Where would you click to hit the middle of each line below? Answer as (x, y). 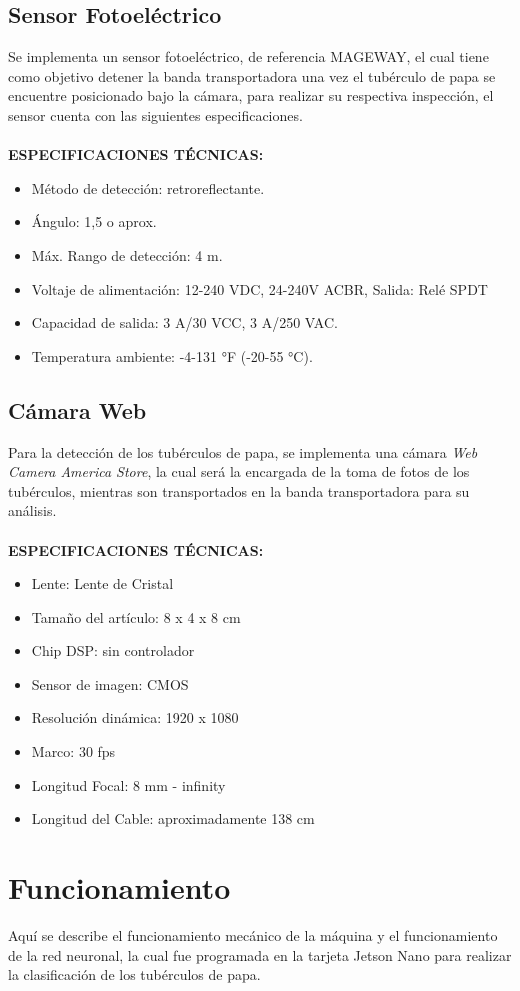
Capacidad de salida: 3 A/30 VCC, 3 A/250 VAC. (184, 322)
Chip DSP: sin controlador (113, 650)
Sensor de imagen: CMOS (110, 683)
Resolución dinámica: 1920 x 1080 (135, 717)
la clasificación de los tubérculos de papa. (134, 974)
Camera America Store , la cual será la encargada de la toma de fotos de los (239, 471)
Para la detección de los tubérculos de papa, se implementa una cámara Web (243, 451)
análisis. (32, 510)
